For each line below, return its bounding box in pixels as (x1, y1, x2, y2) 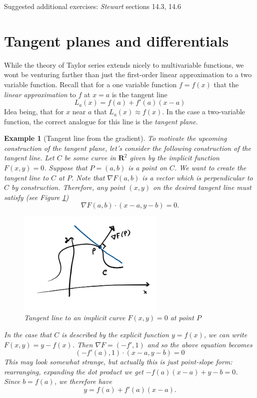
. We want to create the (174, 162, 246, 173)
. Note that (71, 172, 105, 182)
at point (170, 312, 194, 323)
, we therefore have (54, 376, 112, 386)
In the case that (4, 329, 52, 340)
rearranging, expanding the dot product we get (4, 366, 143, 376)
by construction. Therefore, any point (11, 182, 125, 192)
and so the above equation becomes (147, 339, 252, 349)
